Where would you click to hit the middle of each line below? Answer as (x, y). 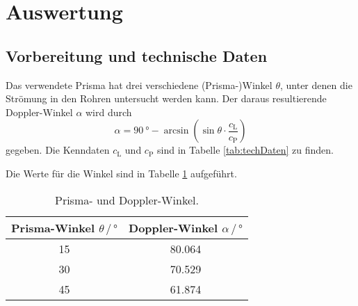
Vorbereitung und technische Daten (137, 55)
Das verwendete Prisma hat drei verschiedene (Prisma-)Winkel (139, 84)
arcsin (176, 131)
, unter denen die (316, 84)
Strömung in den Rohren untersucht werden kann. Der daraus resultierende (166, 98)
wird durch (109, 112)
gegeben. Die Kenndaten (58, 150)
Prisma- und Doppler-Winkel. (127, 200)
